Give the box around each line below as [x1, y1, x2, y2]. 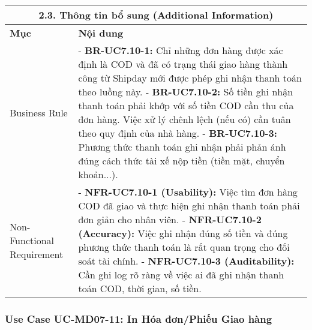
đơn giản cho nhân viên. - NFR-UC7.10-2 [78, 212, 262, 226]
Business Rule [10, 105, 68, 119]
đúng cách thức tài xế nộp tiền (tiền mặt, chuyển [78, 154, 285, 167]
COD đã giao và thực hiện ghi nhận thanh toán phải [78, 199, 300, 212]
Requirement [10, 247, 64, 261]
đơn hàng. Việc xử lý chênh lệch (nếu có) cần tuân [78, 112, 291, 126]
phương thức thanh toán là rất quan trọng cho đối [78, 240, 290, 254]
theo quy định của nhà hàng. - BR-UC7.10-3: [78, 126, 277, 140]
